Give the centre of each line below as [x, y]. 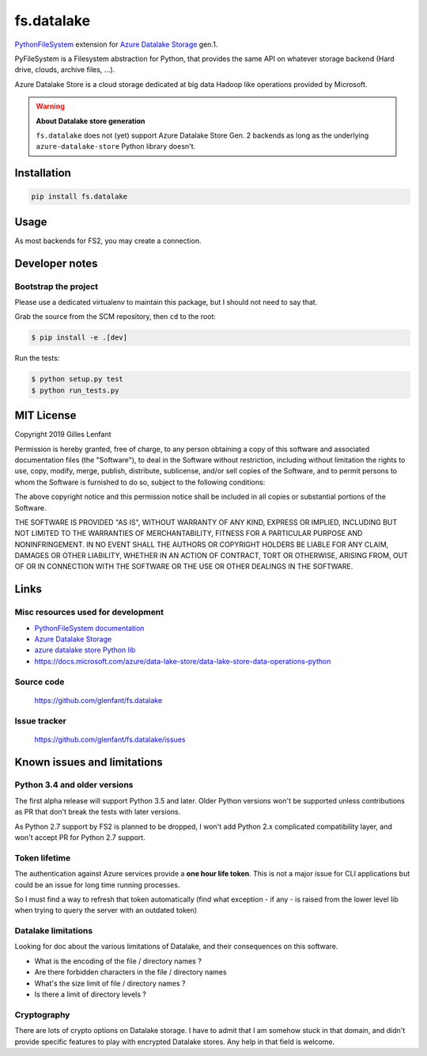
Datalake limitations [54, 931]
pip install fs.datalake [79, 197]
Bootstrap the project [57, 287]
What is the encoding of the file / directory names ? [118, 961]
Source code [40, 682]
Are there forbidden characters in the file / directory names [130, 972]
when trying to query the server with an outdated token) [106, 910]
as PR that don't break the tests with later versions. [98, 812]
